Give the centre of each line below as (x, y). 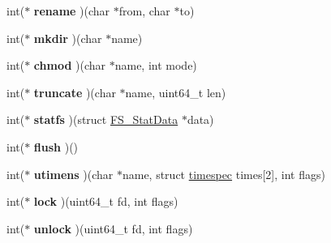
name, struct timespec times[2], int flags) (224, 174)
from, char (144, 11)
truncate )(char (75, 92)
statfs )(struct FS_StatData (106, 119)
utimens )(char (73, 174)
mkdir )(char (68, 38)
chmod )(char (70, 65)
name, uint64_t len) (176, 92)
